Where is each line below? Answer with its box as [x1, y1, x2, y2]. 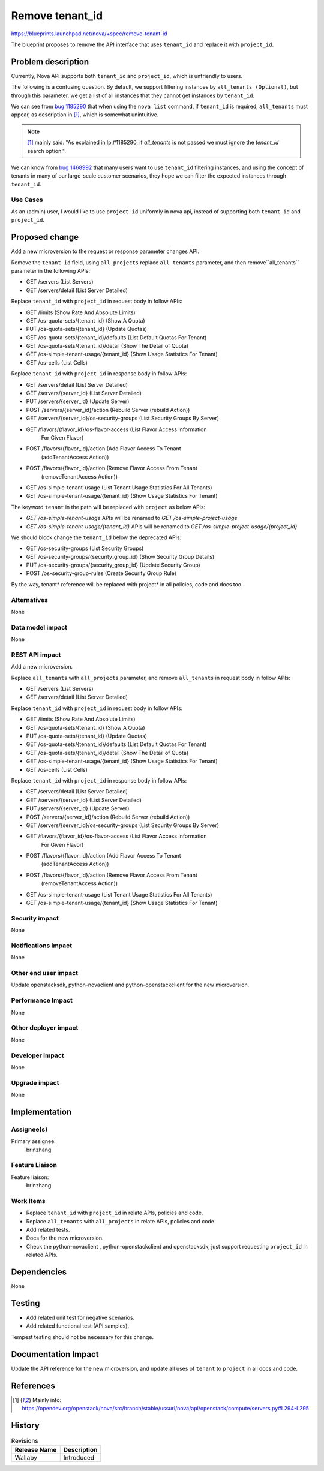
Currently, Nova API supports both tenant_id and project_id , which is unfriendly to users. [11, 72, 243, 79]
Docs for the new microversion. [26, 1234, 104, 1241]
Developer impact [11, 1051, 64, 1060]
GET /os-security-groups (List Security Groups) [26, 545, 144, 552]
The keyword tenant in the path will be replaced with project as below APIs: [11, 503, 206, 510]
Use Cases [11, 195, 43, 204]
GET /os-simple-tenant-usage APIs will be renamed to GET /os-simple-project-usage [26, 515, 238, 522]
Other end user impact [11, 969, 78, 977]
